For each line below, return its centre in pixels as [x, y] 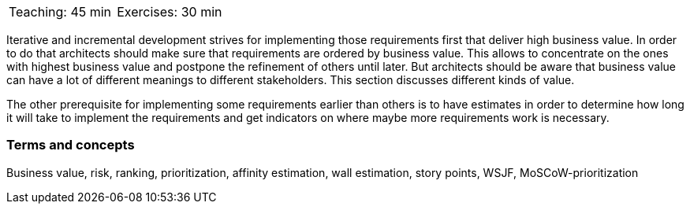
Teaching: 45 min [60, 12]
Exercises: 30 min [170, 12]
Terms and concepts [71, 145]
